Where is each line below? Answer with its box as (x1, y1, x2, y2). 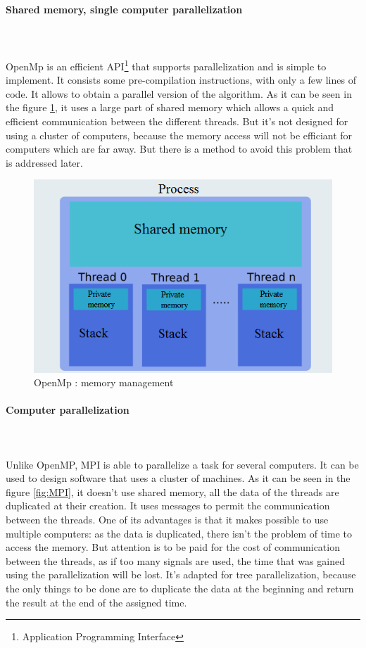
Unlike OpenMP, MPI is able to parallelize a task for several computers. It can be (6, 457, 359, 471)
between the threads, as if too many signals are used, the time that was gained (6, 553, 345, 568)
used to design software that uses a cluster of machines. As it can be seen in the (6, 471, 351, 485)
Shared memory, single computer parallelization (6, 1, 243, 16)
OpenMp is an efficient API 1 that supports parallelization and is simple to (6, 56, 327, 73)
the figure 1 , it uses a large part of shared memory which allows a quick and (6, 100, 334, 115)
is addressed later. (6, 155, 83, 170)
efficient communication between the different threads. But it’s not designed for (6, 114, 348, 129)
